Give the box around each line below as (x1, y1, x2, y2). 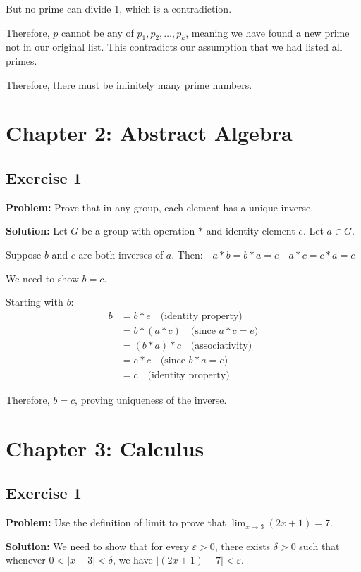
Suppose (6, 247, 42, 261)
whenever (6, 552, 46, 567)
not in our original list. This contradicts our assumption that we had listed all (6, 39, 343, 54)
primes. (6, 53, 37, 68)
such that (299, 538, 340, 553)
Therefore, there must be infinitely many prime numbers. (6, 77, 252, 92)
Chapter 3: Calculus (6, 433, 204, 462)
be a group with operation (82, 223, 195, 238)
